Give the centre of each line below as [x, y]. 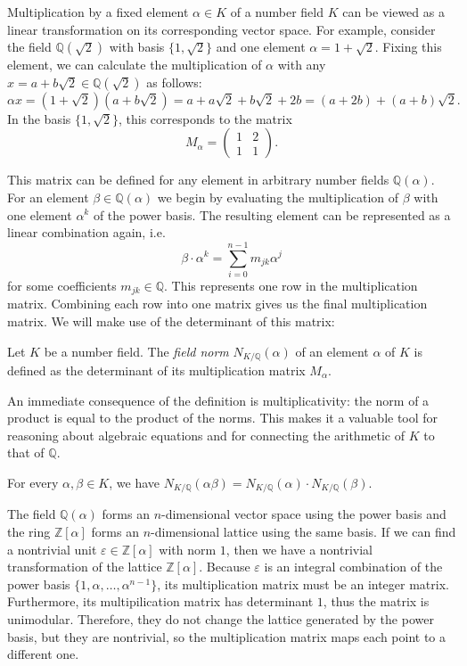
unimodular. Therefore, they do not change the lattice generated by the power [221, 618]
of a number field [277, 12]
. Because [225, 567]
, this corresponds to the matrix [205, 118]
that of [26, 452]
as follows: [174, 82]
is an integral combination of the [353, 567]
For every [33, 482]
